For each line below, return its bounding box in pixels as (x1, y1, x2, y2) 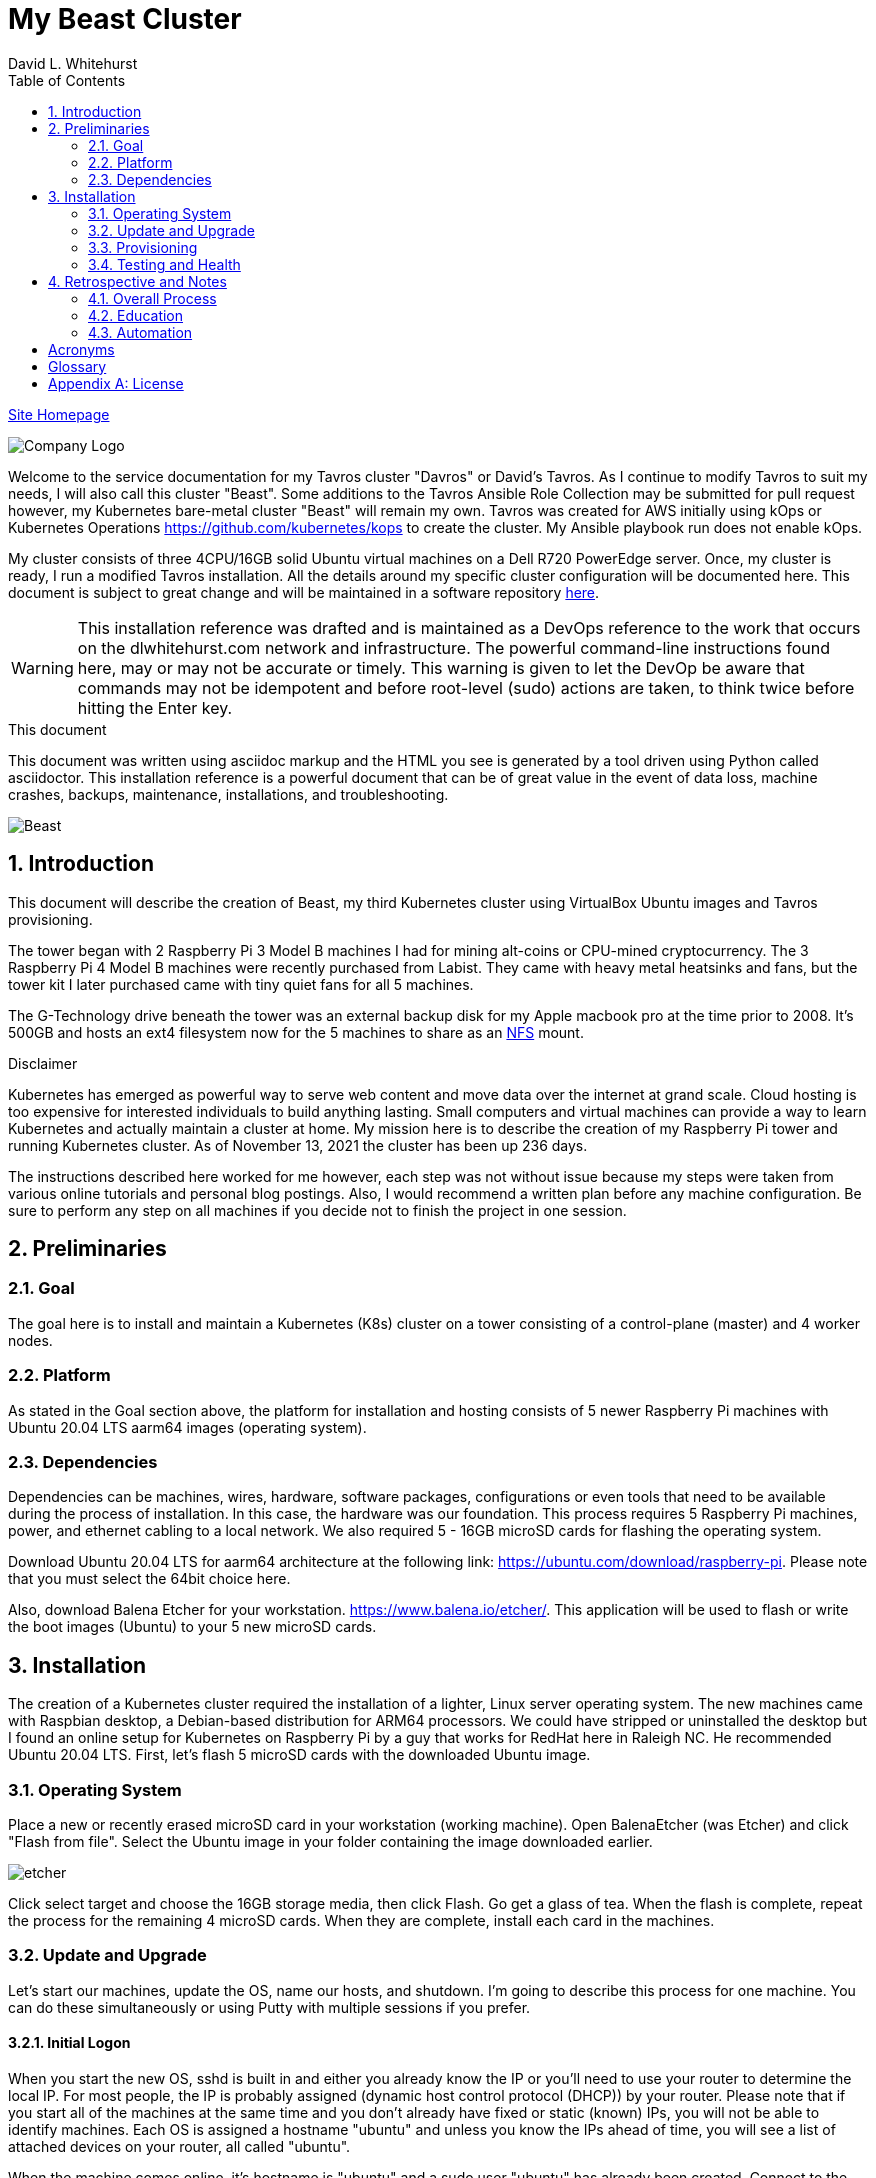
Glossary (48, 357, 107, 375)
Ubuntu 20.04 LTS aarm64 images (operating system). (8, 1418, 367, 1436)
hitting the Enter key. (77, 697, 233, 718)
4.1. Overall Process (88, 289, 217, 307)
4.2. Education (88, 306, 184, 324)
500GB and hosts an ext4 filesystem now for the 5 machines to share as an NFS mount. (8, 1023, 584, 1041)
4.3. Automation (88, 323, 193, 341)
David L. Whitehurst (8, 54, 138, 72)
